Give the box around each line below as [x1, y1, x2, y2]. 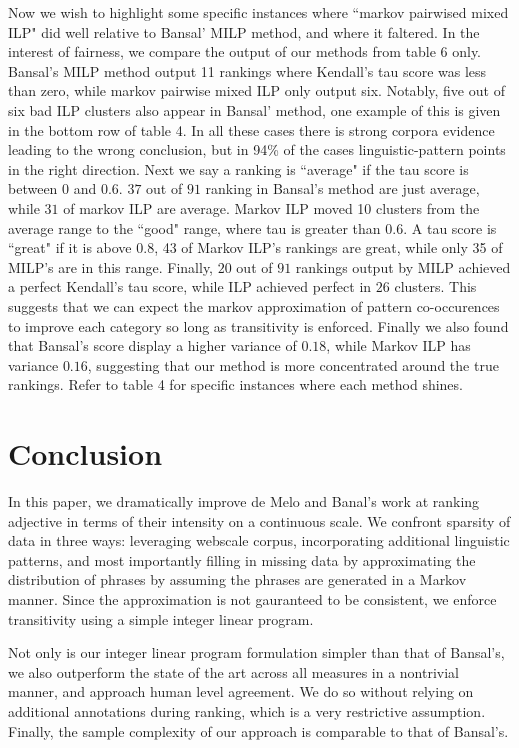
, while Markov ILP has [326, 335, 471, 356]
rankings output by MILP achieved [295, 256, 511, 277]
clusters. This [394, 276, 477, 297]
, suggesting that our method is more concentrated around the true [87, 354, 499, 375]
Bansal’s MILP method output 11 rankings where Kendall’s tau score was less [8, 60, 487, 81]
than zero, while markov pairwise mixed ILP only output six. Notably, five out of [8, 80, 505, 101]
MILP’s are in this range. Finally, [8, 256, 214, 277]
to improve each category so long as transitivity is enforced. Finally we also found [8, 315, 509, 336]
